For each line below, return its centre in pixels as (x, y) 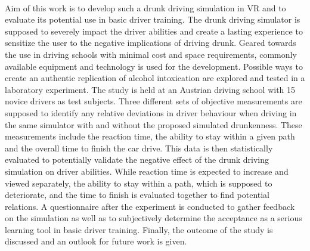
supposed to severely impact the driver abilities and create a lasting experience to (154, 31)
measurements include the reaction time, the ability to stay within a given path (150, 136)
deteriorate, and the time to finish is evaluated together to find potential (137, 195)
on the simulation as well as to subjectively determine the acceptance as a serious (154, 218)
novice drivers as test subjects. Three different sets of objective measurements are (154, 101)
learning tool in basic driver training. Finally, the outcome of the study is (139, 229)
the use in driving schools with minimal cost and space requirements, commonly (151, 54)
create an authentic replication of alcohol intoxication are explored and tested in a (155, 78)
